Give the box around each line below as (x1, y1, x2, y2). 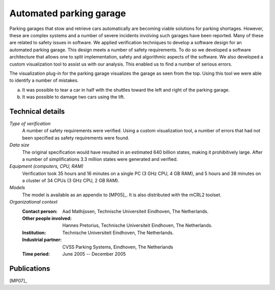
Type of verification (9, 120, 51, 127)
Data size (9, 142, 30, 148)
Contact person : (22, 208, 58, 214)
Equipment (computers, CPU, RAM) (9, 163, 84, 169)
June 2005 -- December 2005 (62, 251, 126, 257)
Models (9, 185, 25, 191)
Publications (9, 264, 50, 273)
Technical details (9, 107, 65, 115)
